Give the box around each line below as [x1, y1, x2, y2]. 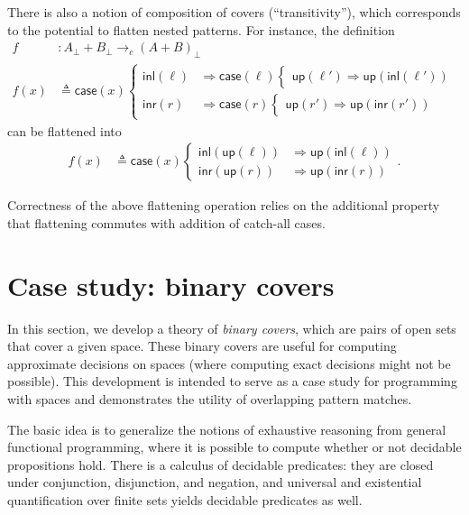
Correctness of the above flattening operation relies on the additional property [7, 196, 440, 215]
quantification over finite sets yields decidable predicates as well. [7, 490, 363, 509]
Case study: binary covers [7, 266, 335, 303]
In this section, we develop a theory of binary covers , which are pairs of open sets [7, 318, 456, 337]
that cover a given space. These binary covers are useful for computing [7, 336, 397, 355]
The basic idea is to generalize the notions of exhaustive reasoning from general [7, 419, 446, 438]
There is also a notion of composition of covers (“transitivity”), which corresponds [7, 3, 461, 21]
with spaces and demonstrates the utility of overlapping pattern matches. [7, 389, 412, 408]
